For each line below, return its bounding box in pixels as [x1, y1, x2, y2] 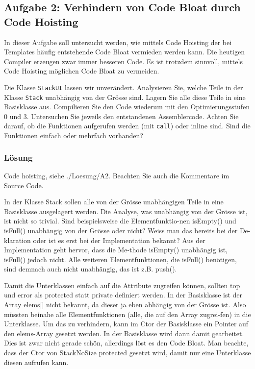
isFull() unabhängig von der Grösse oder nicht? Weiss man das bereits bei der [4, 225, 238, 235]
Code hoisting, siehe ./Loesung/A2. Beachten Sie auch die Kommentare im [4, 170, 229, 180]
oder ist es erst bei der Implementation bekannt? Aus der [33, 235, 205, 245]
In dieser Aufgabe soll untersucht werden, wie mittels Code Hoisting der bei [4, 37, 232, 47]
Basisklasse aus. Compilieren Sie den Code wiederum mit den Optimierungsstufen [4, 101, 250, 112]
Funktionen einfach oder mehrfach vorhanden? [4, 130, 143, 141]
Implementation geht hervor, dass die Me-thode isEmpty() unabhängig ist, [4, 245, 228, 255]
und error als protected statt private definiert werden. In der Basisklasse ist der [4, 290, 243, 300]
